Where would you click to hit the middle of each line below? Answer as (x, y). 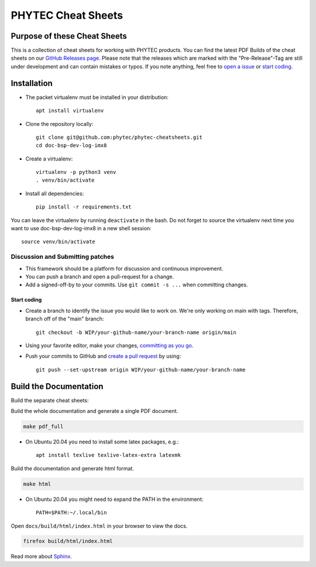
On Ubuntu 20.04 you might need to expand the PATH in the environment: (114, 499)
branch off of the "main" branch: (65, 319)
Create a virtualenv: (49, 159)
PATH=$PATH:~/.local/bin (71, 513)
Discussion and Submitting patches (62, 257)
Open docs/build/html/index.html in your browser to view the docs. (99, 526)
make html (37, 484)
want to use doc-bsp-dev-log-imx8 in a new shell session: (81, 228)
